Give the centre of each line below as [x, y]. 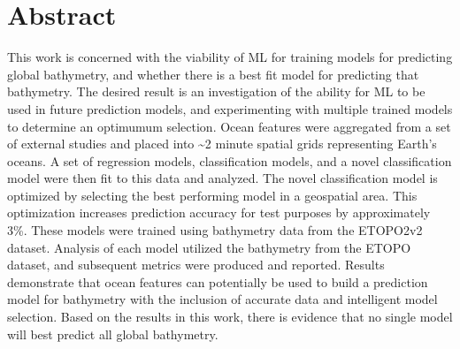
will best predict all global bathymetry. [113, 334]
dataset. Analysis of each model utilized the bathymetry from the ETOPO [209, 247]
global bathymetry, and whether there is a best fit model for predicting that [213, 74]
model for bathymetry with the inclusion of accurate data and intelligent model [222, 299]
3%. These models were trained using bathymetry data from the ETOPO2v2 [215, 230]
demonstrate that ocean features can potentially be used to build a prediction [218, 281]
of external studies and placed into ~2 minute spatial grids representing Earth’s [222, 144]
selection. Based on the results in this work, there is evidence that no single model [230, 317]
